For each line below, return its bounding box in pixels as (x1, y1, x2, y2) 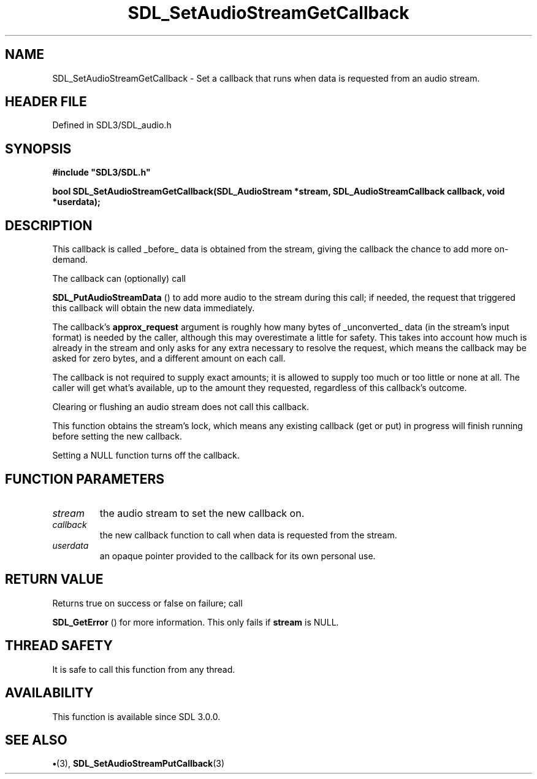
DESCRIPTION (5, 217, 93, 233)
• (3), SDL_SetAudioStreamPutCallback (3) (52, 758, 225, 769)
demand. (52, 254, 88, 265)
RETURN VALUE (5, 572, 104, 587)
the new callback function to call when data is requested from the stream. (99, 529, 397, 540)
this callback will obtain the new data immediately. (52, 303, 255, 314)
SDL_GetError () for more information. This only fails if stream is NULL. (52, 616, 339, 627)
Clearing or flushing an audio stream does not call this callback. (52, 401, 309, 413)
